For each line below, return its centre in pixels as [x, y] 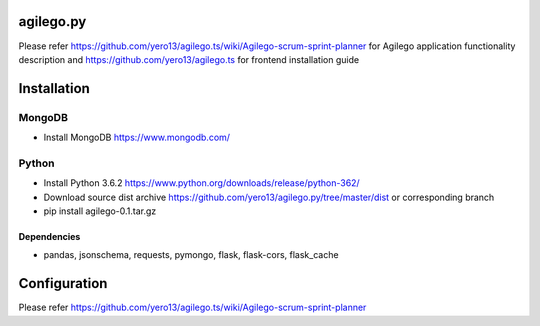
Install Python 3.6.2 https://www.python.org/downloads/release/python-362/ [201, 183]
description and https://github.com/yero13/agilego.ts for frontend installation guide [189, 59]
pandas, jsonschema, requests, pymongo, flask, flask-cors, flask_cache [191, 255]
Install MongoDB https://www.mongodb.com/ [136, 137]
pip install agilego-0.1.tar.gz [100, 211]
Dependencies [49, 236]
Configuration [63, 283]
